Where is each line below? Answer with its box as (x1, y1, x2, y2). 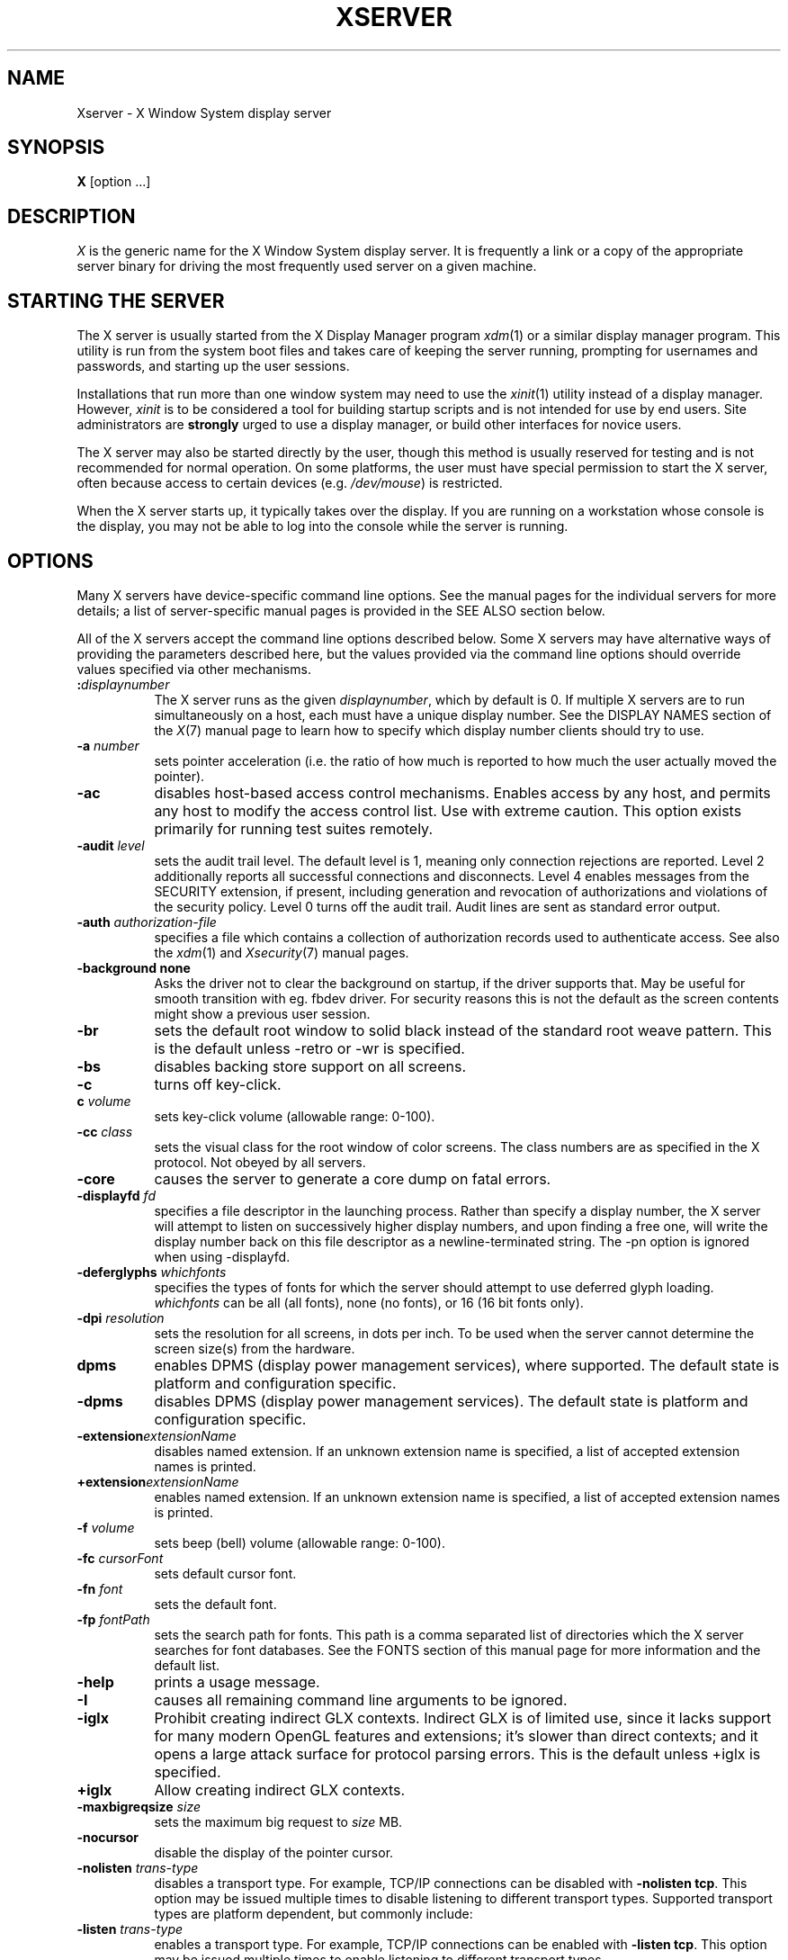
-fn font (76, 1580, 123, 1596)
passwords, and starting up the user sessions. (76, 358, 350, 374)
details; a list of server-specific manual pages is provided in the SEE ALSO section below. (76, 602, 605, 618)
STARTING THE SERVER (7, 289, 225, 312)
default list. (154, 1657, 220, 1673)
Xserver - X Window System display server (76, 104, 332, 121)
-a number (76, 737, 139, 753)
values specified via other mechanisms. (76, 661, 311, 677)
